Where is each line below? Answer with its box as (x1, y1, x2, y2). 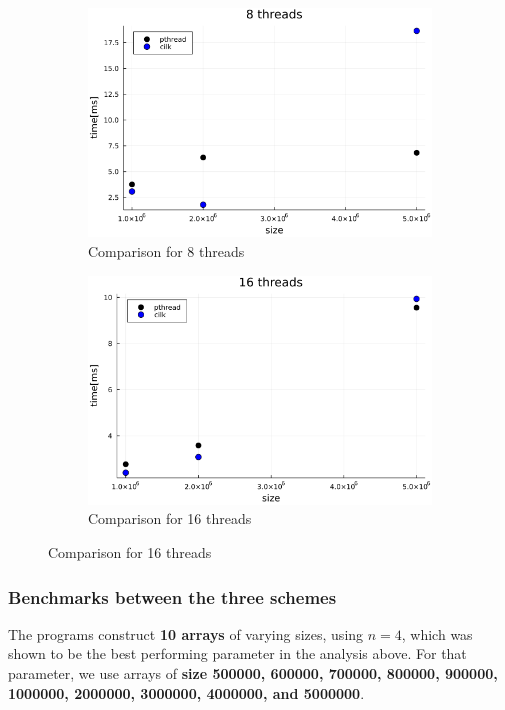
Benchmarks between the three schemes (8, 584, 337, 609)
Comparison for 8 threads (88, 240, 245, 261)
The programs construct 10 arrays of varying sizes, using (8, 623, 364, 644)
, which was (401, 623, 473, 644)
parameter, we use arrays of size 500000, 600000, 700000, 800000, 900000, (8, 663, 498, 684)
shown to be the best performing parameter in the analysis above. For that (8, 643, 467, 664)
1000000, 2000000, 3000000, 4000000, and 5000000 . (8, 682, 365, 703)
